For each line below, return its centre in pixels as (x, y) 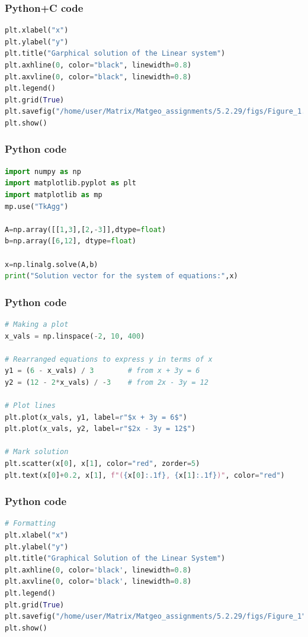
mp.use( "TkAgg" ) (37, 206)
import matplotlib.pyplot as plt (70, 183)
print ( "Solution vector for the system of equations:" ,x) (121, 276)
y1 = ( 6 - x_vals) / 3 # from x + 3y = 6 (102, 371)
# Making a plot (37, 324)
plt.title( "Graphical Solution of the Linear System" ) (115, 559)
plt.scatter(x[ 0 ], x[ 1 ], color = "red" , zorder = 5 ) (102, 464)
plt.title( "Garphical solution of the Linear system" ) (115, 54)
